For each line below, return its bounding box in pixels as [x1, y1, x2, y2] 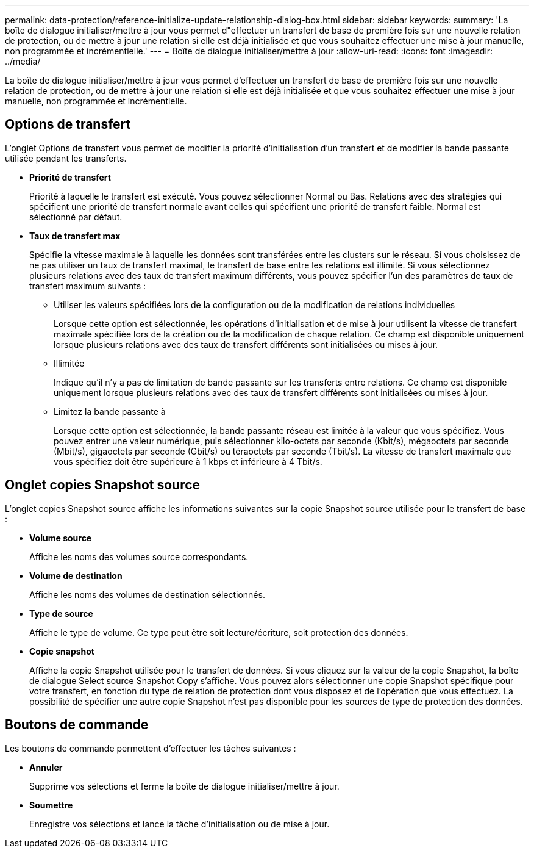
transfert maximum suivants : [29, 280, 146, 291]
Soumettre [29, 799, 73, 810]
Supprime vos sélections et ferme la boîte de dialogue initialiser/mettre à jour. [29, 780, 340, 791]
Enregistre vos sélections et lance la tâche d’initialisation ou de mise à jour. [29, 818, 330, 829]
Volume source [29, 532, 92, 543]
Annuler [29, 761, 63, 772]
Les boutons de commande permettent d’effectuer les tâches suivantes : [5, 743, 296, 754]
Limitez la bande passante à [54, 406, 166, 417]
